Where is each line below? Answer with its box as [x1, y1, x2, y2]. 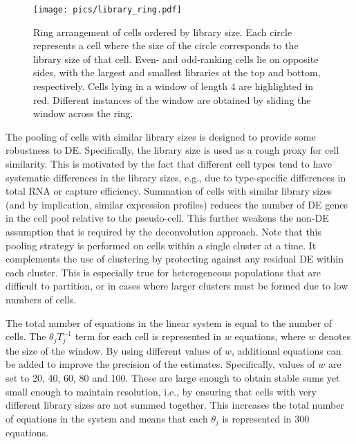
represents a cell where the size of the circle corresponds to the [33, 38, 299, 53]
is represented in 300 [222, 411, 310, 425]
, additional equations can [232, 343, 341, 357]
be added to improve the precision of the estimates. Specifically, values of [6, 357, 315, 371]
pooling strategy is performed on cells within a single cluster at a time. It [6, 238, 317, 252]
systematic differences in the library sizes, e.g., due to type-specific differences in [6, 170, 346, 184]
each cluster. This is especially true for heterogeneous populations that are [6, 265, 321, 279]
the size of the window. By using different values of [6, 343, 222, 357]
